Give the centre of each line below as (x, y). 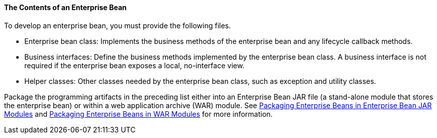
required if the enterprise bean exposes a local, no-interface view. (134, 65)
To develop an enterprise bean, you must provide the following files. (117, 25)
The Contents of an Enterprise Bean (66, 7)
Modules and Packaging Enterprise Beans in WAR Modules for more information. (138, 114)
